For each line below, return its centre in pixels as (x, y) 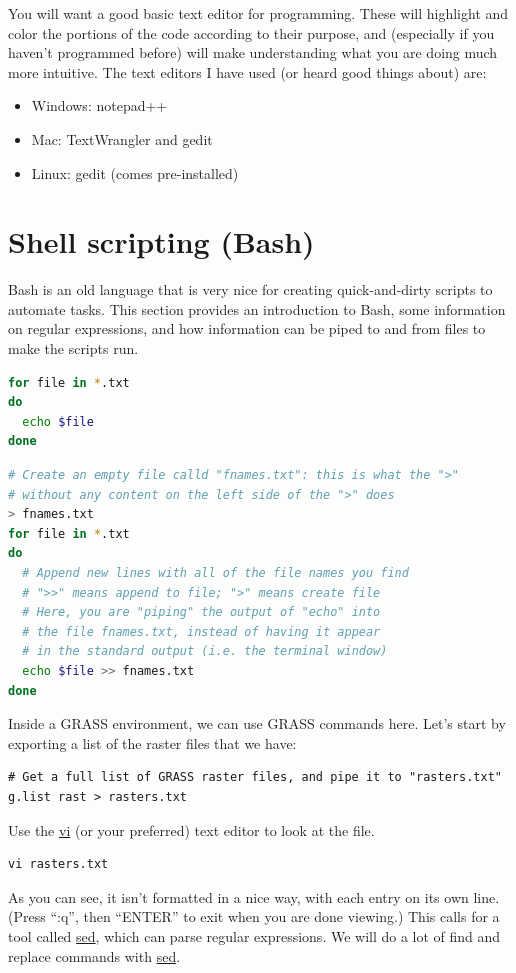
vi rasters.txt (58, 864)
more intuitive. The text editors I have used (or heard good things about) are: (247, 71)
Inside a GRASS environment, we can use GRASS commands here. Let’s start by (257, 723)
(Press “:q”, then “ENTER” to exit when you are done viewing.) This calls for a (254, 916)
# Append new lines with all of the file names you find (215, 573)
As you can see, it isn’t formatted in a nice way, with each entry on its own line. (254, 896)
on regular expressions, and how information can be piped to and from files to (247, 328)
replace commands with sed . (94, 955)
